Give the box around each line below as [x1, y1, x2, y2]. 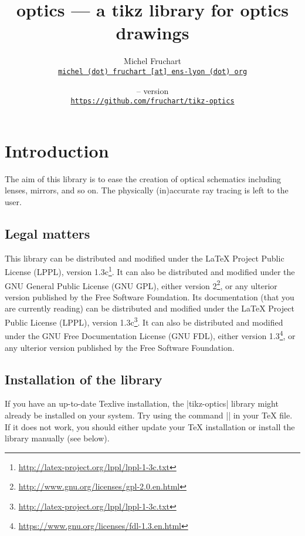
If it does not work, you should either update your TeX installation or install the [5, 420, 295, 433]
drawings [116, 21, 189, 45]
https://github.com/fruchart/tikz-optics [70, 97, 235, 106]
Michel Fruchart [124, 55, 181, 67]
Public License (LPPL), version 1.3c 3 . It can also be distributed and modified [5, 314, 283, 328]
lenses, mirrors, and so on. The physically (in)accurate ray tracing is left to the [5, 184, 289, 196]
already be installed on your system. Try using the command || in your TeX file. [5, 408, 293, 421]
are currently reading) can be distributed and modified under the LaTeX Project [5, 302, 294, 314]
